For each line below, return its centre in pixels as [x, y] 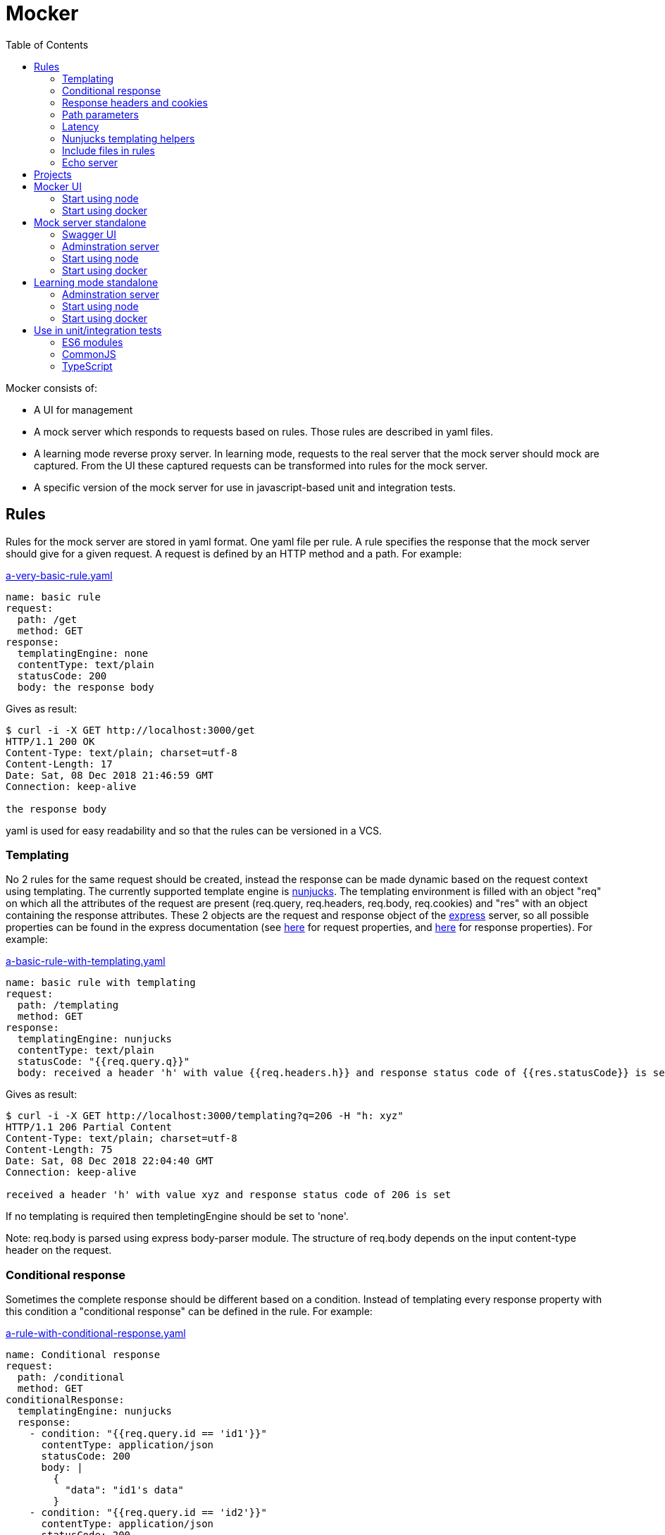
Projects [53, 174]
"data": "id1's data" [124, 1490]
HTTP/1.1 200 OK [50, 741]
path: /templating [68, 1005]
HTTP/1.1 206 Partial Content [89, 1127]
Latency [81, 126]
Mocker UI [58, 186]
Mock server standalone [90, 222]
